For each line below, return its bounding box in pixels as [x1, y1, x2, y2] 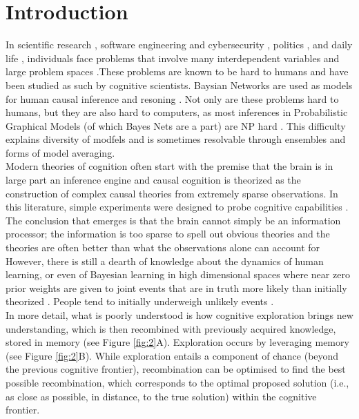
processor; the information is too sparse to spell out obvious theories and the [6, 226, 330, 241]
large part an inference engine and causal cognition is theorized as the [6, 173, 301, 187]
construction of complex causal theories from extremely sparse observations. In [6, 186, 338, 200]
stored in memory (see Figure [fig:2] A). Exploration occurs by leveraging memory [6, 335, 349, 349]
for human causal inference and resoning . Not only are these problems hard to [6, 91, 339, 106]
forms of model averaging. [6, 145, 115, 159]
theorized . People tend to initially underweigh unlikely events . [6, 294, 274, 309]
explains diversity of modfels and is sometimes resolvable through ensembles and [6, 132, 346, 146]
